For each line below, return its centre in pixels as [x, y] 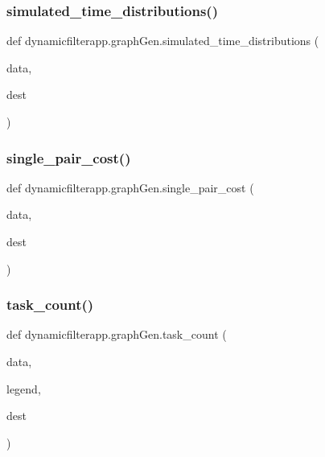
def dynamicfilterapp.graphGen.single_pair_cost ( [130, 187]
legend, [24, 388]
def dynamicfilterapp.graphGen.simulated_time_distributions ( [163, 41]
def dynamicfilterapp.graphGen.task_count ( [117, 334]
